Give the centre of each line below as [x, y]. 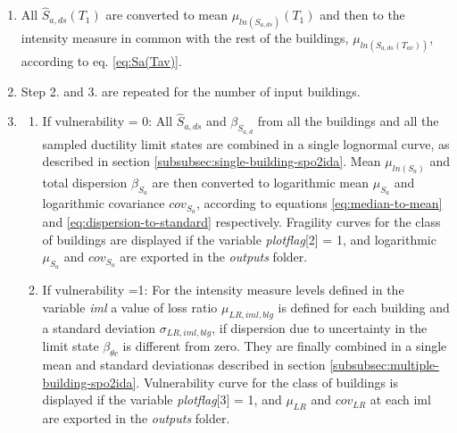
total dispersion [85, 182]
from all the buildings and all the [348, 121]
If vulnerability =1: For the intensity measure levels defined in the [223, 290]
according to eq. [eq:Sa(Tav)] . [101, 60]
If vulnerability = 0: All [108, 121]
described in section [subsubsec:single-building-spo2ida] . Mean [212, 161]
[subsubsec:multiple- [384, 365]
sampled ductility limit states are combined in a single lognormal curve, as [246, 143]
